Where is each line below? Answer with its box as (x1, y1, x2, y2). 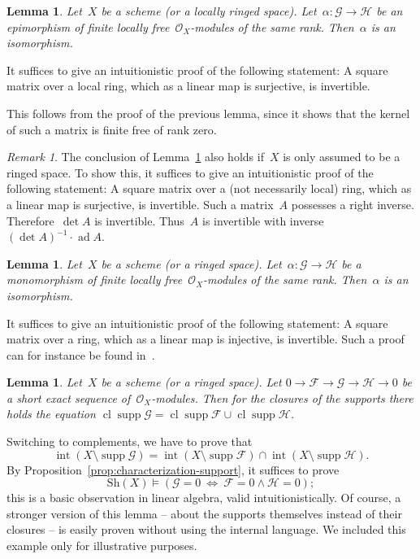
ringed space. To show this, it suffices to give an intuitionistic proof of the (6, 164, 374, 181)
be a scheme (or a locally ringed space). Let (101, 2, 317, 19)
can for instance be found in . (6, 346, 155, 363)
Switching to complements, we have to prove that (6, 433, 253, 450)
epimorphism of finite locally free (6, 18, 170, 35)
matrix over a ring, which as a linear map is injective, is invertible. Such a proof (6, 330, 405, 347)
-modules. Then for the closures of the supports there (151, 389, 414, 406)
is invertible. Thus (94, 212, 184, 229)
